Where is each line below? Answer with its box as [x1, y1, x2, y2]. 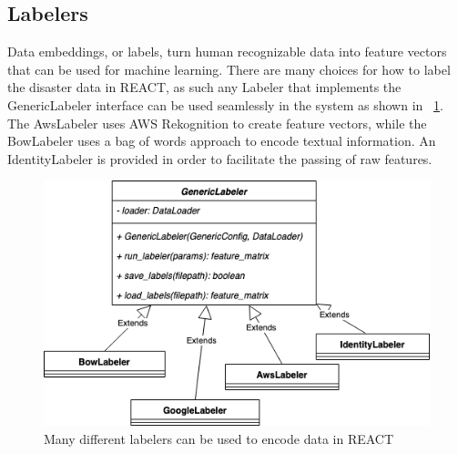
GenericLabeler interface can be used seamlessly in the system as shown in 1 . [7, 95, 443, 114]
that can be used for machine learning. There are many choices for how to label [7, 59, 451, 78]
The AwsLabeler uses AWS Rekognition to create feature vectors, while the [7, 113, 427, 132]
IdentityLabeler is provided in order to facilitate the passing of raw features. [7, 149, 433, 168]
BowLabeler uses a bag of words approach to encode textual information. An [7, 131, 436, 150]
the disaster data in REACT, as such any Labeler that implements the [7, 77, 402, 97]
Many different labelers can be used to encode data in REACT [44, 428, 394, 448]
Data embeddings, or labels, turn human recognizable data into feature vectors [7, 42, 447, 61]
